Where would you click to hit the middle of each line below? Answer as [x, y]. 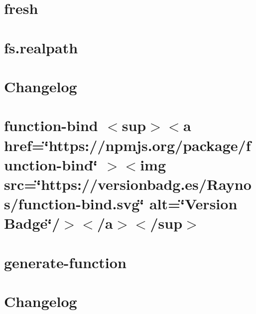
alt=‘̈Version [193, 204]
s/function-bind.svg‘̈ [74, 204]
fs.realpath [41, 47]
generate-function [65, 262]
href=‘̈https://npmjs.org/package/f [128, 145]
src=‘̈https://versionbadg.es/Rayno [128, 184]
